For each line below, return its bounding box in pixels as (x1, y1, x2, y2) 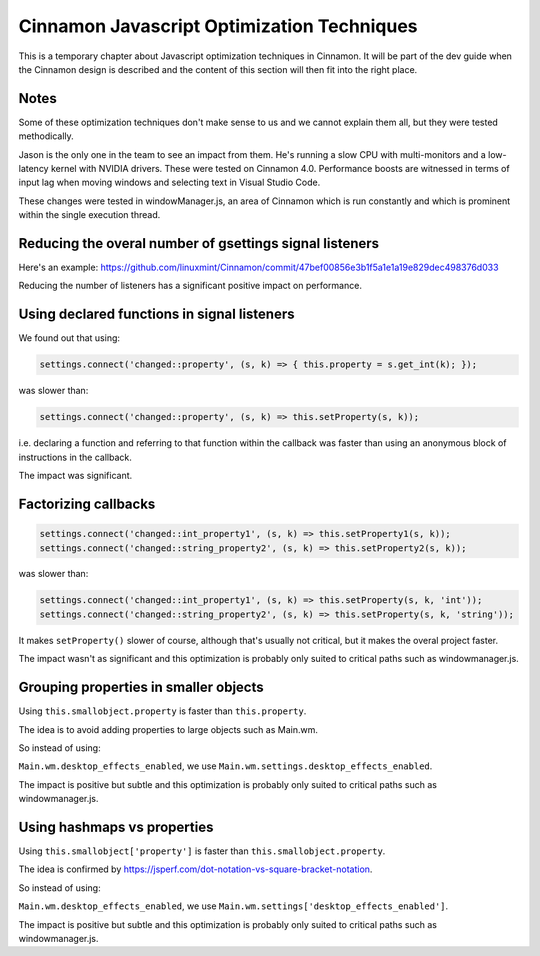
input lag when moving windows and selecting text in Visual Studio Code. (18, 176, 321, 189)
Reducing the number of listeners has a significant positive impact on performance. (18, 280, 362, 292)
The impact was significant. (18, 470, 133, 482)
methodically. (18, 130, 74, 142)
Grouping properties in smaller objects (18, 679, 264, 696)
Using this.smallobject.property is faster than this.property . (18, 705, 307, 717)
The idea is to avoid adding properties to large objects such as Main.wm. (18, 723, 319, 735)
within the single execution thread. (18, 209, 161, 221)
